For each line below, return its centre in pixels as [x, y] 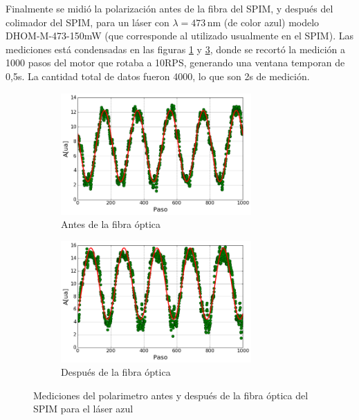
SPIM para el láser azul [83, 409]
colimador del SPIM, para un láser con [88, 22]
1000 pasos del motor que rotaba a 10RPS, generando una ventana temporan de [175, 63]
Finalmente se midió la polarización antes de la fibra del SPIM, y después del [169, 8]
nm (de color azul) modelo [263, 22]
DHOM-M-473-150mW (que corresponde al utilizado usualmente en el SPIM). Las [179, 36]
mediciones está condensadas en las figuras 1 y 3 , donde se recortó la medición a [175, 49]
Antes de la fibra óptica [111, 224]
